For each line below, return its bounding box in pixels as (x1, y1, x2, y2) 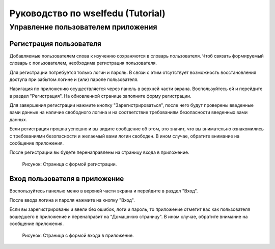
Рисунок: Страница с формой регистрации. (22, 161, 117, 167)
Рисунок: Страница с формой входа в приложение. (22, 232, 134, 238)
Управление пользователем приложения (9, 22, 157, 32)
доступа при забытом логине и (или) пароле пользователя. (9, 76, 139, 82)
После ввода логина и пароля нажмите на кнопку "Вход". (9, 197, 135, 203)
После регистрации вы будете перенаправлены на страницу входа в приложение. (9, 149, 189, 155)
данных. (9, 116, 28, 122)
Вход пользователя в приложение (9, 174, 124, 183)
